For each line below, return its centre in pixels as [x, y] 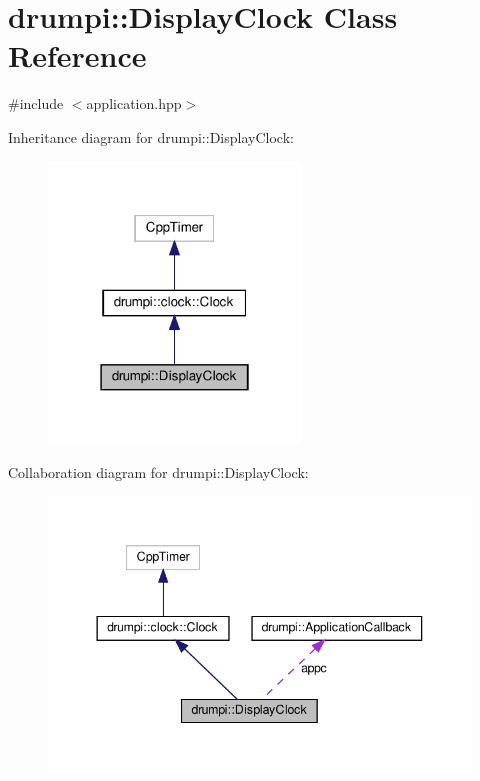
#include [36, 103]
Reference [77, 55]
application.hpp [134, 103]
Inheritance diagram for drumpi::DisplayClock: [151, 136]
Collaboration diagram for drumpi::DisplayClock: [158, 471]
